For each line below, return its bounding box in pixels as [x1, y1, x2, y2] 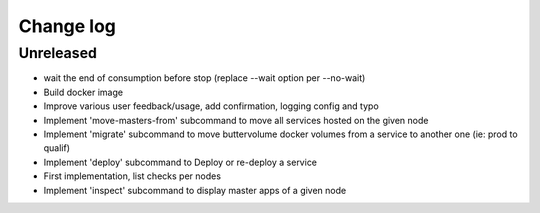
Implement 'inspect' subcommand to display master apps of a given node [43, 184, 347, 196]
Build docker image [43, 86, 124, 98]
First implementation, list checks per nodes [43, 170, 222, 182]
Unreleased [18, 44, 97, 62]
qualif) [43, 142, 70, 154]
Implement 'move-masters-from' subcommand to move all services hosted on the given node [43, 114, 429, 126]
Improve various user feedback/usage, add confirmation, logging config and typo [43, 100, 379, 112]
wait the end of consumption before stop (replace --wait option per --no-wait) [43, 72, 366, 84]
